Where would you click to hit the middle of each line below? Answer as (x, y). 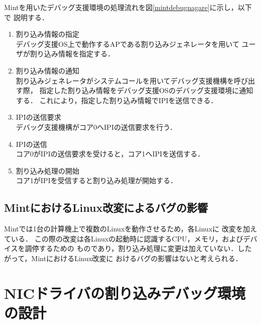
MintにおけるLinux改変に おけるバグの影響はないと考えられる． (137, 258)
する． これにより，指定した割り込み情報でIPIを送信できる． (117, 100)
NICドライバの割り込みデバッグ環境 (125, 293)
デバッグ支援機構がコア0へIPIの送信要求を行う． (96, 127)
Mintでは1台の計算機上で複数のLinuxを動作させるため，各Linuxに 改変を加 (127, 229)
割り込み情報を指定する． (72, 54)
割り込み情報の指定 (48, 34)
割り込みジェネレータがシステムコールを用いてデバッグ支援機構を (125, 80)
